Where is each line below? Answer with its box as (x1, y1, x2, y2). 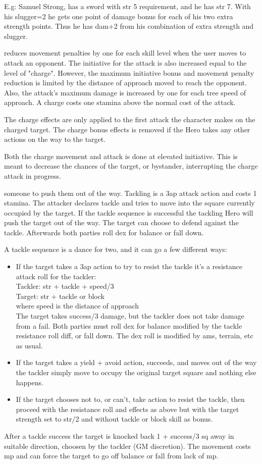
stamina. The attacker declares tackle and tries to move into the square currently (4, 197, 255, 208)
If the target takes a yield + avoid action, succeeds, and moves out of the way (16, 357, 257, 368)
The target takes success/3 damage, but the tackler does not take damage (16, 311, 244, 321)
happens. (16, 377, 43, 387)
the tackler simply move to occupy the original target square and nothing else (16, 367, 256, 377)
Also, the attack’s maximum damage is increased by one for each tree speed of (4, 87, 246, 97)
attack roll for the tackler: (16, 271, 96, 281)
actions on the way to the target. (4, 134, 106, 144)
